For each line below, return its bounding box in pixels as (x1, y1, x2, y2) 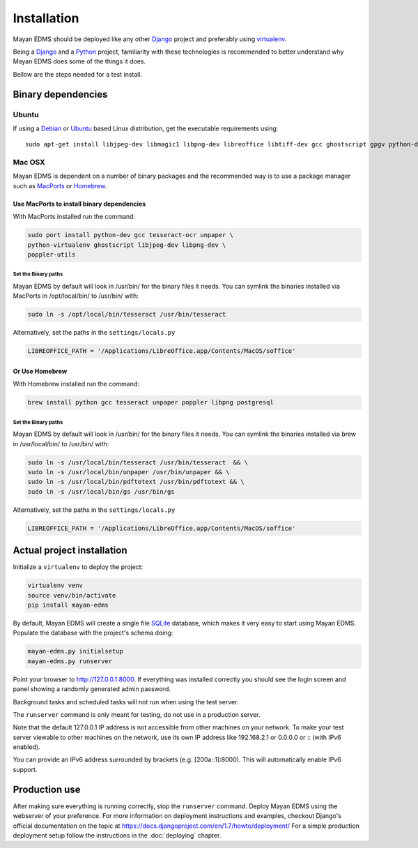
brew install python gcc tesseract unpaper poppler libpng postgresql (27, 398, 274, 407)
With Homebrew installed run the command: (13, 380, 139, 388)
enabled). (13, 743, 41, 751)
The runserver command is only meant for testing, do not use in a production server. (13, 710, 261, 718)
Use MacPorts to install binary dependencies (13, 199, 146, 208)
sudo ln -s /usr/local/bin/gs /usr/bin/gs (27, 487, 175, 495)
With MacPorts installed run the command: (13, 213, 136, 221)
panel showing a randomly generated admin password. (13, 685, 171, 693)
